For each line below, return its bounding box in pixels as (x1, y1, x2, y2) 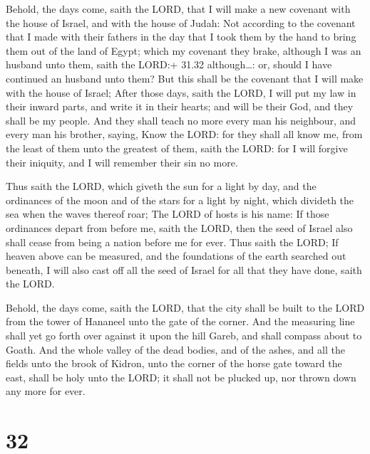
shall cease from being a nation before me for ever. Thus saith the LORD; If (6, 234, 339, 249)
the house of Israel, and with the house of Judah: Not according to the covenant (6, 15, 356, 30)
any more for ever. (6, 384, 86, 398)
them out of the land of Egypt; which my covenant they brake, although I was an (6, 43, 361, 58)
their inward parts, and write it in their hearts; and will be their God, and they (6, 99, 354, 114)
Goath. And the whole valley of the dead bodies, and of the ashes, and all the (6, 342, 345, 357)
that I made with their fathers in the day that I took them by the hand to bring (6, 29, 356, 44)
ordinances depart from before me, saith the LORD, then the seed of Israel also (6, 220, 353, 235)
